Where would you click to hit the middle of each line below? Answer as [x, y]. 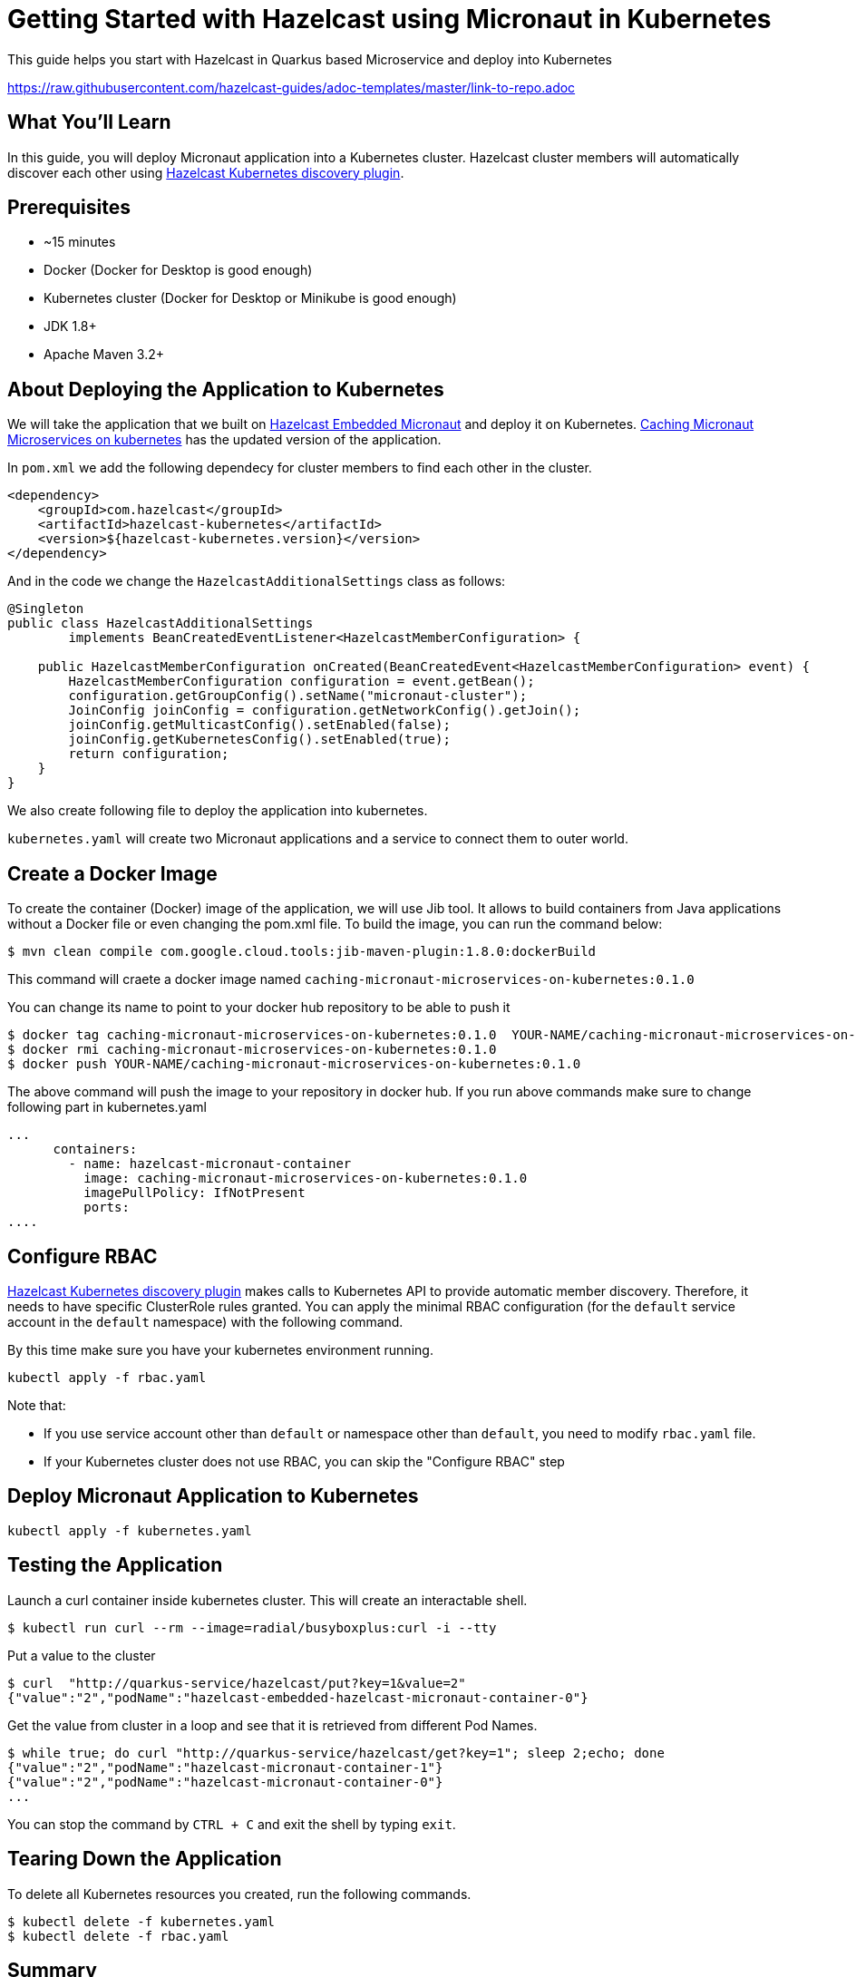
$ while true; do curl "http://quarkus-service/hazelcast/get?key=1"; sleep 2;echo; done [336, 1753]
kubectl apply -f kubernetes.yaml [130, 1530]
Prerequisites [69, 208]
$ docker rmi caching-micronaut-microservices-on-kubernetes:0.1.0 [252, 1050]
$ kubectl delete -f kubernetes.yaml [141, 1921]
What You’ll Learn [89, 122]
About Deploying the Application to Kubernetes [226, 389]
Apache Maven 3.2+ [104, 355]
